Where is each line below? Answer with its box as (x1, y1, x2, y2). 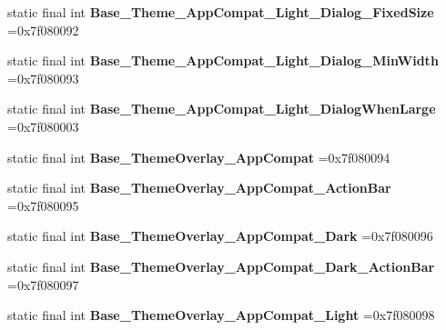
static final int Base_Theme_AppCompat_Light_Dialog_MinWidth (7, 51, 439, 70)
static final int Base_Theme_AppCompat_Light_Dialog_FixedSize (7, 3, 434, 21)
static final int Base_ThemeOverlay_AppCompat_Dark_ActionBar (7, 256, 435, 275)
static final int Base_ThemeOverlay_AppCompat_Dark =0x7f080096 (7, 226, 433, 245)
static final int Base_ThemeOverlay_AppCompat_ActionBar (7, 178, 391, 197)
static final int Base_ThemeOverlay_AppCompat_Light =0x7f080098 (7, 305, 435, 325)
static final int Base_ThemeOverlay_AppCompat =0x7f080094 (7, 147, 390, 166)
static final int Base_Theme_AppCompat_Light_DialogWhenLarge (7, 99, 436, 118)
